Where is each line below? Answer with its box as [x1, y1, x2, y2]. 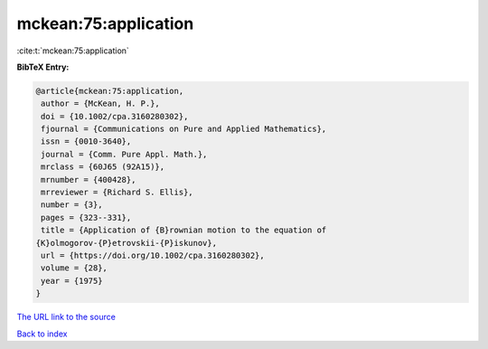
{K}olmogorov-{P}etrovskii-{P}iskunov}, [35, 238, 217, 248]
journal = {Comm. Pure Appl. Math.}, [41, 149, 208, 159]
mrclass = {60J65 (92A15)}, [41, 162, 165, 172]
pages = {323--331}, [41, 212, 132, 222]
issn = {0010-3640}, [41, 137, 132, 146]
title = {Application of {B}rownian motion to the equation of [41, 225, 327, 235]
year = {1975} [41, 276, 103, 286]
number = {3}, [41, 200, 103, 210]
